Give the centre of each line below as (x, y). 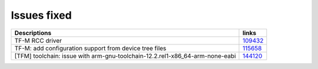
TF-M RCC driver (38, 40)
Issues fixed (41, 15)
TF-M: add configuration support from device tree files (90, 48)
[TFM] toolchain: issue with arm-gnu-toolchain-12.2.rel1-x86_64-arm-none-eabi (125, 56)
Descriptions (33, 33)
